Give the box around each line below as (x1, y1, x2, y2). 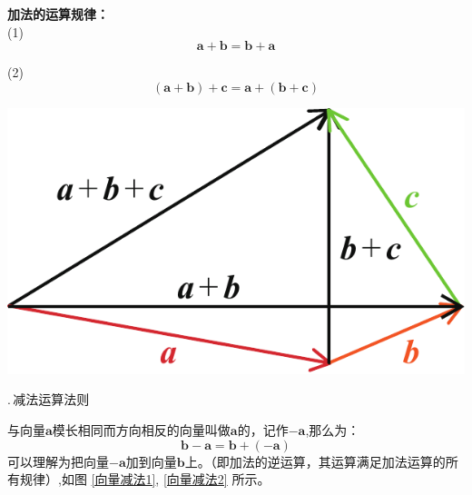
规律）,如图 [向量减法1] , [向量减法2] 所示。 (19, 470, 270, 489)
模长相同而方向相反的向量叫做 (52, 420, 231, 439)
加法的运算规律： (7, 5, 109, 23)
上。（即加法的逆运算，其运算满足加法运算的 (184, 451, 446, 470)
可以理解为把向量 (7, 451, 109, 470)
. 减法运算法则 (7, 390, 90, 409)
